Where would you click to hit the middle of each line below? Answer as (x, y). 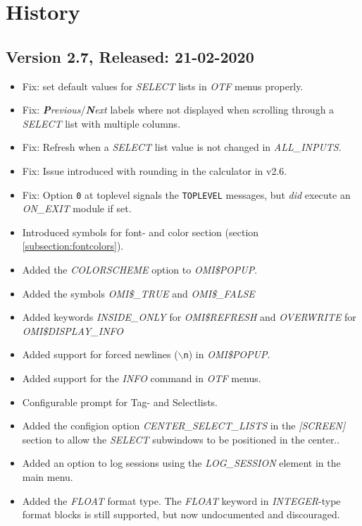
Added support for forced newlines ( (100, 354)
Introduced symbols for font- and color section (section (141, 232)
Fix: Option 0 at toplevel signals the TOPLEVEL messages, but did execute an (186, 194)
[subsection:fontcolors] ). (73, 246)
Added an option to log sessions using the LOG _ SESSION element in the (181, 463)
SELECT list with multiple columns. (101, 123)
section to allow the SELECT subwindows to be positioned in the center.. (181, 439)
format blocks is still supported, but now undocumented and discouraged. (181, 514)
